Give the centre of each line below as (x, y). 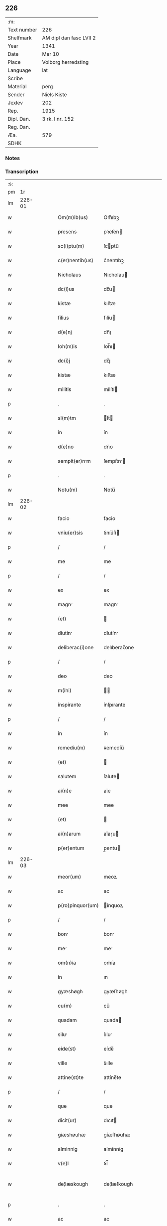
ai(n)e (65, 791)
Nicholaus (70, 275)
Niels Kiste (54, 94)
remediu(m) (72, 748)
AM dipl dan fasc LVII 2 (69, 38)
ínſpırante (115, 705)
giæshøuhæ (72, 1135)
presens (67, 232)
